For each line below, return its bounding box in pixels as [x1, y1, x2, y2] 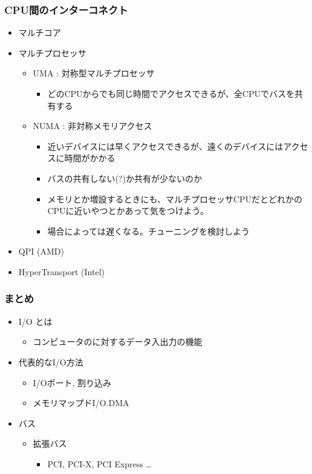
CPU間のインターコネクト [4, 2, 128, 17]
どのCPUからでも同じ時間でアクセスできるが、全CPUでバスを [47, 87, 294, 99]
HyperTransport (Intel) [18, 265, 105, 278]
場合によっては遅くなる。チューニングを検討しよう [47, 224, 250, 237]
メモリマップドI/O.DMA [33, 396, 129, 409]
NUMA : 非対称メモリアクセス [33, 119, 152, 132]
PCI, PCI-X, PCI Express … [47, 457, 152, 470]
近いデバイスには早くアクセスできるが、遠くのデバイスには [47, 139, 284, 152]
